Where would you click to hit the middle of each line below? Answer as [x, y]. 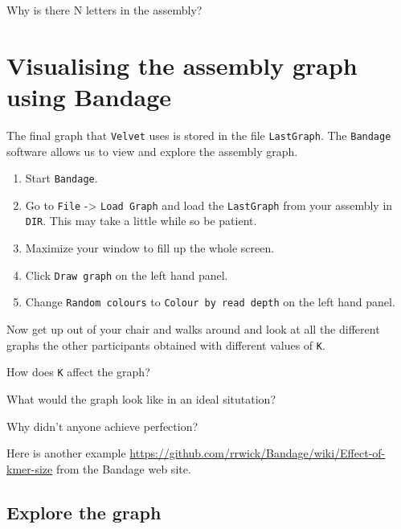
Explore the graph [84, 512]
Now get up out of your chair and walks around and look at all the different [193, 329]
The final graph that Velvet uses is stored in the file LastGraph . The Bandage [199, 135]
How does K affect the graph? [78, 372]
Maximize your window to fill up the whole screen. [150, 248]
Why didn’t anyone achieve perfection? [102, 426]
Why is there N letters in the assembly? [104, 10]
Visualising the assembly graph [182, 65]
